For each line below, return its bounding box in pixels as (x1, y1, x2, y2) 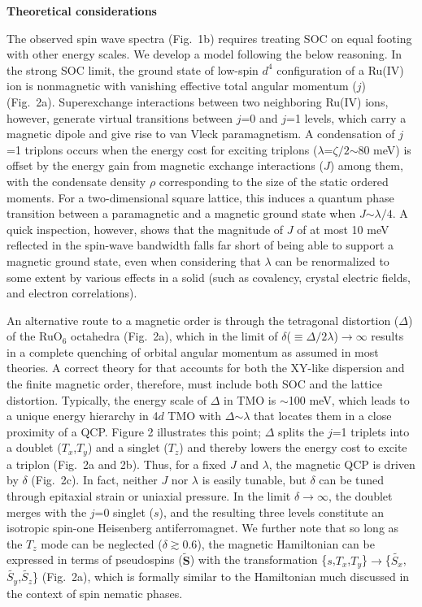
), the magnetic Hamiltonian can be (197, 535, 375, 552)
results (371, 327, 404, 345)
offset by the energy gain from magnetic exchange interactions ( (7, 157, 324, 174)
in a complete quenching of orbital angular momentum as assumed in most (7, 343, 379, 360)
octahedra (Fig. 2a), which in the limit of (71, 327, 278, 345)
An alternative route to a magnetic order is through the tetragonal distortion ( (7, 311, 399, 328)
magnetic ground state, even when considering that (7, 252, 261, 269)
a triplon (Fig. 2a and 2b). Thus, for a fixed (7, 455, 227, 472)
